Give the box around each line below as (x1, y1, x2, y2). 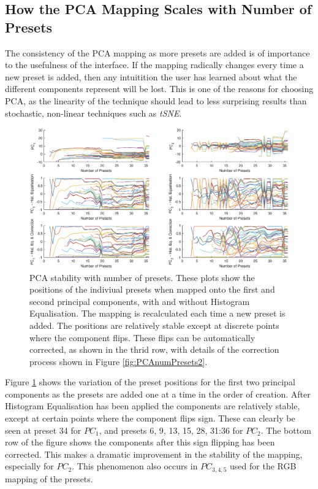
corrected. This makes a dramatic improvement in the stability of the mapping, (5, 447, 303, 460)
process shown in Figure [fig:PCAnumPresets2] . (29, 355, 208, 368)
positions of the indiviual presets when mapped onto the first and (29, 283, 275, 296)
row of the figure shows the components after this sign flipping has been (5, 436, 275, 449)
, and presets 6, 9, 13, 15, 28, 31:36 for (99, 423, 243, 436)
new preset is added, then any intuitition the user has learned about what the (5, 70, 297, 83)
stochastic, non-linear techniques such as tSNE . (5, 106, 182, 119)
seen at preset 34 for (5, 423, 81, 436)
